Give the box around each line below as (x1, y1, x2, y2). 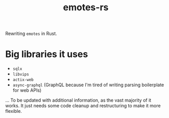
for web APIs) (12, 87, 42, 93)
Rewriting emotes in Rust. (5, 30, 57, 37)
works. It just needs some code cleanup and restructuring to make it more (5, 103, 161, 109)
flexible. (5, 108, 22, 114)
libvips (12, 72, 29, 77)
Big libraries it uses (5, 48, 88, 60)
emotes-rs (63, 2, 109, 13)
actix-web (12, 77, 34, 83)
